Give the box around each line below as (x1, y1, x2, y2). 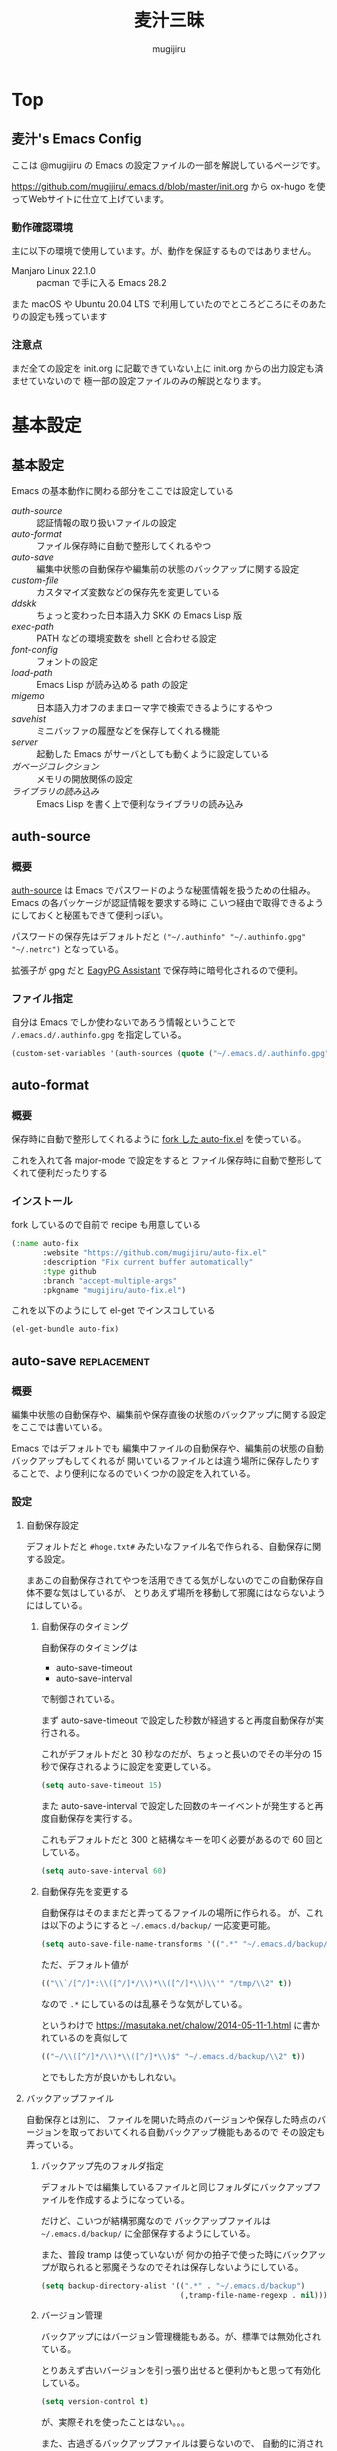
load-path (11, 667, 53, 679)
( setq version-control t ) (40, 2397, 149, 2407)
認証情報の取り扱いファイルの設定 (36, 517, 177, 529)
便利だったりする (37, 1166, 108, 1178)
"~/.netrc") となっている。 (11, 943, 124, 955)
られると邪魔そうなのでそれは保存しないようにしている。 (67, 2261, 304, 2273)
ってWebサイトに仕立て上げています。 (11, 192, 169, 205)
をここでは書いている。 (11, 1421, 108, 1433)
